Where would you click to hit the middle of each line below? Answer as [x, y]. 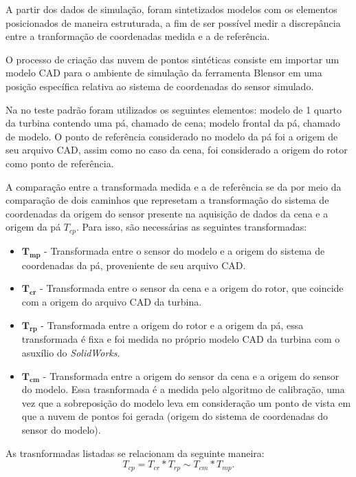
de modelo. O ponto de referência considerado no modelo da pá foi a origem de [172, 136]
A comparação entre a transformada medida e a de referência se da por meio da [174, 186]
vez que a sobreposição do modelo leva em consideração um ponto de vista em [186, 402]
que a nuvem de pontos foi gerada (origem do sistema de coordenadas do [175, 416]
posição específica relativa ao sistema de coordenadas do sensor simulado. [160, 86]
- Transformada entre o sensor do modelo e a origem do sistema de [185, 250]
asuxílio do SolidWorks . [71, 352]
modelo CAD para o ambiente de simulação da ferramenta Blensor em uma [164, 73]
